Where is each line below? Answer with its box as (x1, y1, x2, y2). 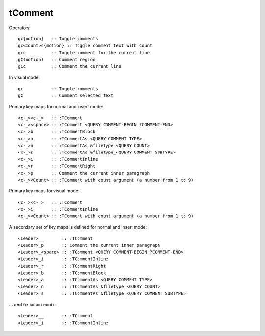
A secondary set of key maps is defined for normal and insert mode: (9, 224, 147, 230)
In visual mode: (9, 74, 40, 80)
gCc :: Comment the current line (18, 63, 122, 69)
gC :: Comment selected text (18, 92, 114, 98)
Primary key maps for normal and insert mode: (9, 104, 103, 110)
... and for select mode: (9, 302, 56, 307)
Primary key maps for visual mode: (9, 188, 79, 194)
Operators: (9, 25, 31, 31)
